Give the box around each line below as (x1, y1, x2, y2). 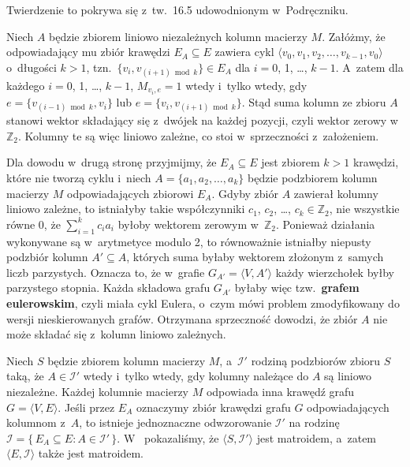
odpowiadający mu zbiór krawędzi (6, 43, 170, 60)
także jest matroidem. (38, 445, 143, 461)
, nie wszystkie (329, 200, 400, 217)
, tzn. (86, 58, 112, 75)
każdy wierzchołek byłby (275, 263, 394, 280)
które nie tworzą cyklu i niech (6, 170, 151, 186)
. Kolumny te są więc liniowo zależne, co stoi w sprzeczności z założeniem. (18, 127, 379, 144)
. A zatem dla (335, 58, 404, 75)
